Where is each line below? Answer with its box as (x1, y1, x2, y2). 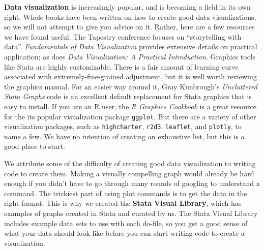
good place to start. (4, 141, 65, 151)
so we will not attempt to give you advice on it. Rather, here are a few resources (4, 21, 255, 32)
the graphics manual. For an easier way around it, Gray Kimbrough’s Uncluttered (4, 81, 257, 91)
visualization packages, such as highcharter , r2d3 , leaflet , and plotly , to (4, 121, 242, 132)
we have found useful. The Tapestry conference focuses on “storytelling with (4, 31, 242, 42)
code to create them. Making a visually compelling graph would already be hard (4, 168, 254, 178)
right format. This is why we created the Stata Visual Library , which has (4, 198, 242, 208)
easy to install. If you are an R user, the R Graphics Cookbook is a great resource (4, 101, 256, 111)
